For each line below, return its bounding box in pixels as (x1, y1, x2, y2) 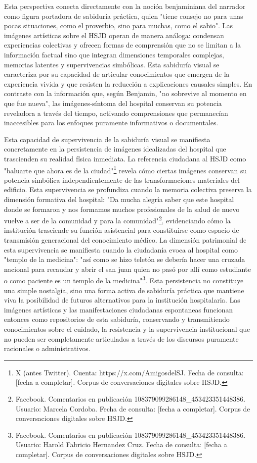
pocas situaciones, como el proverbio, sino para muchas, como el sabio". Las (4, 20, 233, 31)
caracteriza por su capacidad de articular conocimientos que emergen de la (4, 69, 230, 79)
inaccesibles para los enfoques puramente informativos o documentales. (4, 117, 218, 128)
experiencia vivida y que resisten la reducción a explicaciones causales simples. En (4, 78, 253, 89)
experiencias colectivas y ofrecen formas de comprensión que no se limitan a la (4, 40, 241, 50)
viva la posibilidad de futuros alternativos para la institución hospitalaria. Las (4, 295, 240, 305)
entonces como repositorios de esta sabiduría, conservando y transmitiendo (4, 314, 230, 324)
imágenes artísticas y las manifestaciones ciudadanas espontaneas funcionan (4, 304, 233, 314)
